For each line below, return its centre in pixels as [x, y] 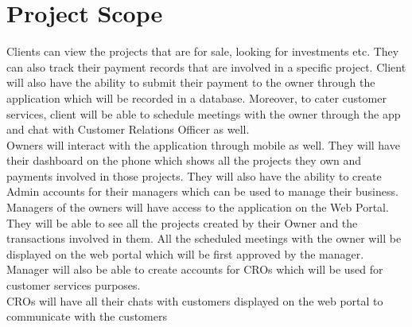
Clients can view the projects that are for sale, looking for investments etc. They [203, 51]
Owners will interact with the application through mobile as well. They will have [203, 144]
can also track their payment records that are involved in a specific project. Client [206, 66]
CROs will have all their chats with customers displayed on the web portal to [195, 300]
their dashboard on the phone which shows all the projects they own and [184, 160]
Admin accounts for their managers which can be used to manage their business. [202, 191]
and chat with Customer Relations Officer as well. [128, 129]
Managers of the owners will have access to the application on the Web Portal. [198, 207]
